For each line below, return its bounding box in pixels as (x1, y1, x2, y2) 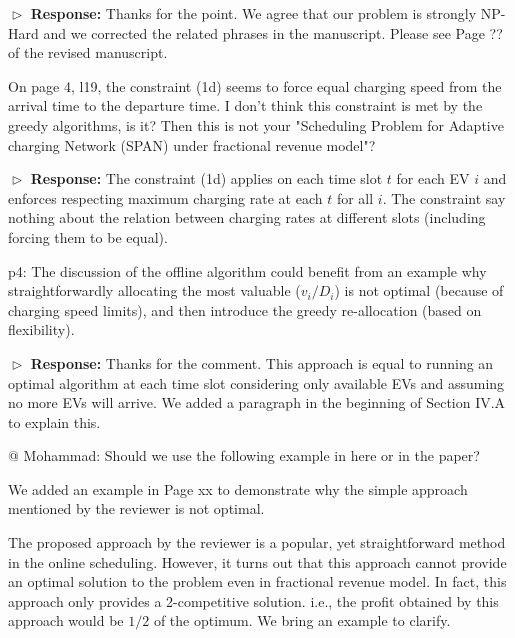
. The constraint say (382, 187, 506, 208)
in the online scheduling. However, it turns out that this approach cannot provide (8, 551, 507, 572)
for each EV (396, 168, 470, 189)
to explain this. (8, 411, 101, 432)
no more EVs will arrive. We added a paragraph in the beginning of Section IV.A (8, 392, 506, 413)
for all (336, 187, 374, 208)
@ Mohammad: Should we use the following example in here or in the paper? (8, 445, 480, 466)
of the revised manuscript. (8, 42, 168, 63)
